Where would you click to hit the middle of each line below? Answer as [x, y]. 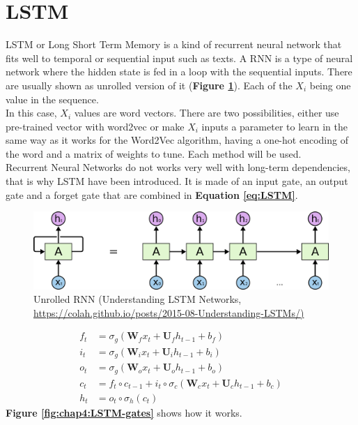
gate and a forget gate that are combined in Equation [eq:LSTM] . [152, 194]
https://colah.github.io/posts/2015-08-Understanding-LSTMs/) [169, 312]
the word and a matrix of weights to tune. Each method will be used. [154, 153]
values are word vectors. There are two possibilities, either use [207, 113]
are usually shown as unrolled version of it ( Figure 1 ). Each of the [149, 85]
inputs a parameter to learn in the [274, 126]
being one [330, 85]
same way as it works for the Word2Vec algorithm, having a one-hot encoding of [177, 140]
